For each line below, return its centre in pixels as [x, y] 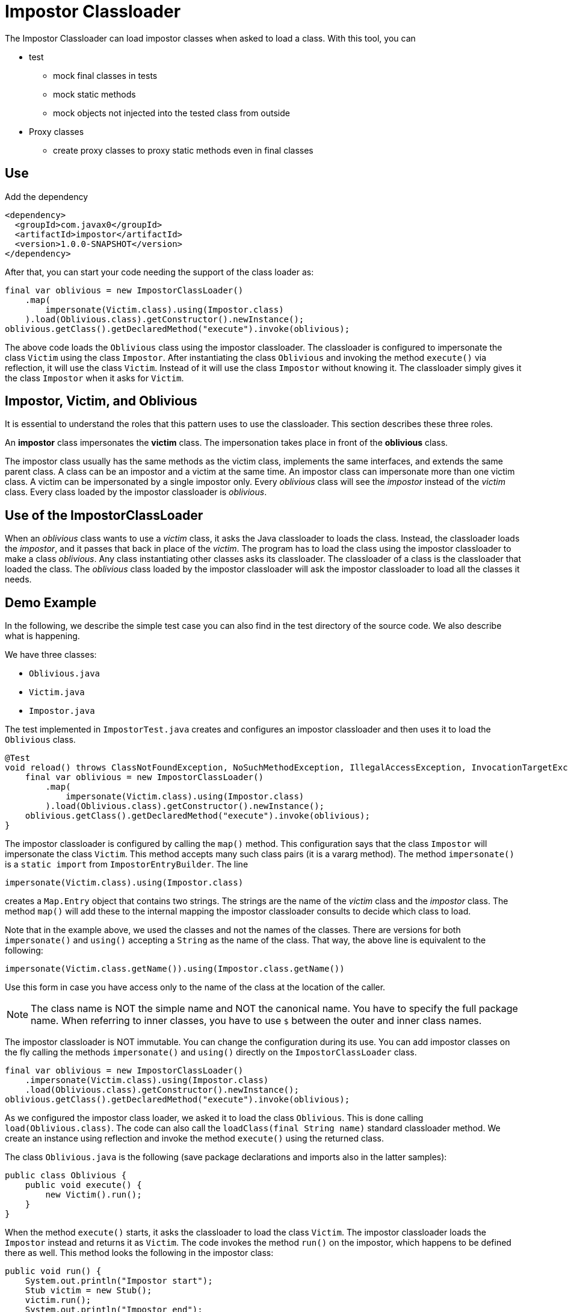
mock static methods [94, 94]
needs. [18, 579]
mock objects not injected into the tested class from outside [171, 113]
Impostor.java [62, 711]
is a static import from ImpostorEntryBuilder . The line [127, 864]
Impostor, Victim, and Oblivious [101, 401]
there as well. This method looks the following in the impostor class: [139, 1253]
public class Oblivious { [66, 1176]
